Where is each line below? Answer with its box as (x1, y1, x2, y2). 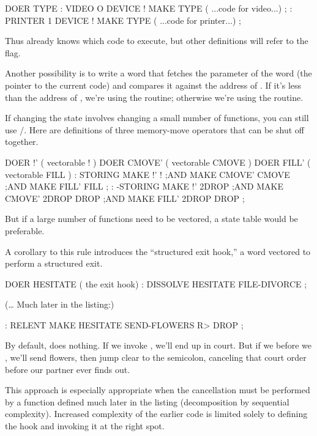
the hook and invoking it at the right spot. (5, 419, 165, 432)
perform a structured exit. (5, 257, 103, 270)
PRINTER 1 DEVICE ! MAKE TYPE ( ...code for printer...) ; (5, 13, 241, 26)
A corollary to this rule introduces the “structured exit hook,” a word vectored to (5, 245, 311, 257)
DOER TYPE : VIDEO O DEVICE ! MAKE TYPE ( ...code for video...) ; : (5, 2, 293, 14)
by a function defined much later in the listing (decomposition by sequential (5, 395, 289, 408)
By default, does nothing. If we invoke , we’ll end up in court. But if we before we (5, 339, 312, 352)
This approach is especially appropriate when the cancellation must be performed (5, 383, 310, 396)
